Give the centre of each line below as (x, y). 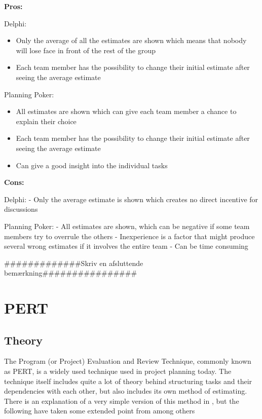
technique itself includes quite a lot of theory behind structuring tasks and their (128, 381)
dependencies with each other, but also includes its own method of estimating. (126, 391)
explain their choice (46, 121)
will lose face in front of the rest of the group (86, 50)
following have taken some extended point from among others (100, 411)
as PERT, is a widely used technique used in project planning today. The (118, 371)
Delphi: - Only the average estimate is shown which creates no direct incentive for (131, 199)
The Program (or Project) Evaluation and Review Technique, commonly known (128, 361)
